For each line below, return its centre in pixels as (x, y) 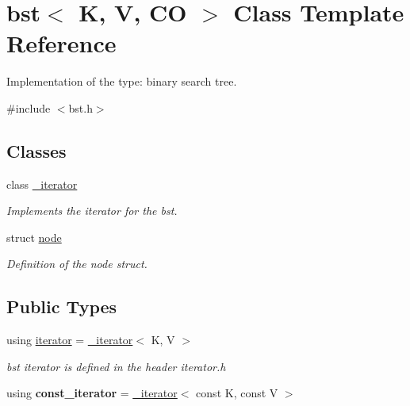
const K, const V (237, 393)
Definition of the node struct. (77, 264)
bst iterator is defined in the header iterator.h (116, 366)
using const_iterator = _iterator (92, 393)
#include (29, 107)
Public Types (62, 306)
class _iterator (42, 184)
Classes (36, 150)
